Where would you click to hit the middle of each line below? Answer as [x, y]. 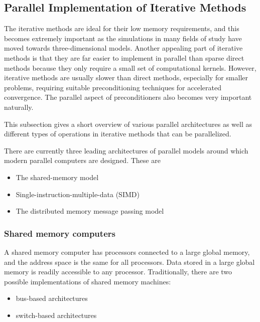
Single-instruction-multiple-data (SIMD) [78, 194]
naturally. [19, 107]
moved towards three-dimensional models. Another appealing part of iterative [123, 48]
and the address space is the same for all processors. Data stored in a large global [129, 262]
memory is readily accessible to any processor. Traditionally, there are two [118, 272]
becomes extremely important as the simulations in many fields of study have [123, 38]
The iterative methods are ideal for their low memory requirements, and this [122, 28]
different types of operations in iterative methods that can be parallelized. [118, 134]
